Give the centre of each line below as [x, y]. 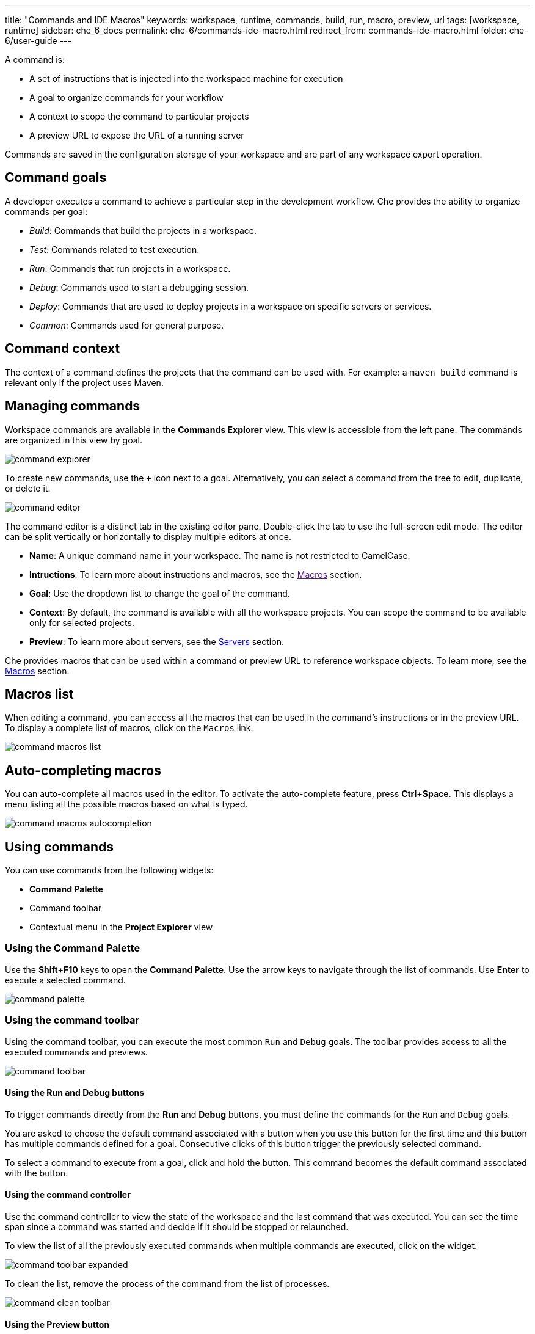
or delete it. [28, 488]
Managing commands [73, 406]
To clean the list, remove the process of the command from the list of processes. [167, 1284]
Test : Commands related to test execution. [115, 249]
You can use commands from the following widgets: [109, 870]
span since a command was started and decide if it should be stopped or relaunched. [177, 1227]
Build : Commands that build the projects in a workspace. [143, 230]
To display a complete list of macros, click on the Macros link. [129, 728]
